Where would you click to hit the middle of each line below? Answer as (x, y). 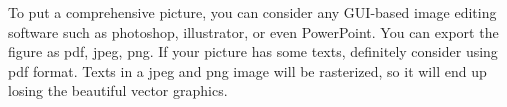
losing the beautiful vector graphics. (118, 90)
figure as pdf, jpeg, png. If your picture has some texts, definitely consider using (253, 51)
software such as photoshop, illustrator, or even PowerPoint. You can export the (253, 31)
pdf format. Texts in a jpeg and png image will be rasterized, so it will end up (247, 70)
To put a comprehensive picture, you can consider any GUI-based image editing (252, 12)
